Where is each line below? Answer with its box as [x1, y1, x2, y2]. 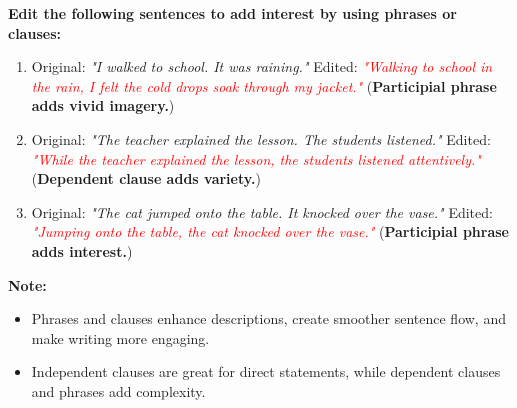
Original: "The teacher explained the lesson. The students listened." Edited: [31, 128, 491, 149]
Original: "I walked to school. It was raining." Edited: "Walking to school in [31, 56, 493, 77]
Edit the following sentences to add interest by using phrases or [8, 3, 457, 23]
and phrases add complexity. [31, 380, 206, 401]
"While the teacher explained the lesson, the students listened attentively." [31, 148, 481, 169]
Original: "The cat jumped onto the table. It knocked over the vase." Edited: [31, 201, 493, 222]
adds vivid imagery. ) [31, 95, 175, 116]
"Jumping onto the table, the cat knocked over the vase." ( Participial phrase [31, 221, 509, 242]
